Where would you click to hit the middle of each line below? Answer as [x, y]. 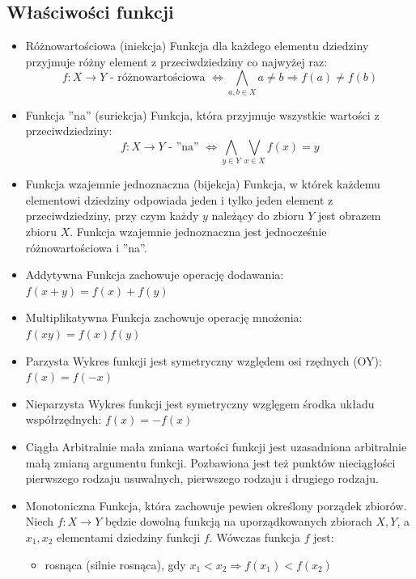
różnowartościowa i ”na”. [86, 247]
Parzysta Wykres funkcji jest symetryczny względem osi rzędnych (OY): [204, 360]
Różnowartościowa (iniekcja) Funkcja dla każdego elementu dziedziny [197, 46]
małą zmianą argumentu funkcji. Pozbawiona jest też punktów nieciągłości [210, 462]
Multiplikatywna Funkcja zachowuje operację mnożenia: [164, 317]
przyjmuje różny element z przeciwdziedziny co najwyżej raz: [176, 61]
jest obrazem [350, 216]
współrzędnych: [64, 419]
